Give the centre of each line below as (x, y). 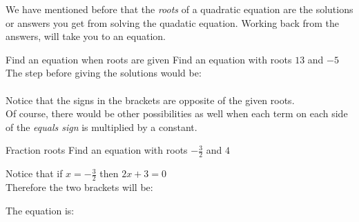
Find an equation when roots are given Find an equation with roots (149, 59)
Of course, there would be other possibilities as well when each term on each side (177, 113)
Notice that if (34, 173)
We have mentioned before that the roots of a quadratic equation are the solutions (179, 9)
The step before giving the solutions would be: (104, 73)
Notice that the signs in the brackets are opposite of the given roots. (150, 100)
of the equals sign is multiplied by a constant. (101, 127)
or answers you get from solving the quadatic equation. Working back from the (173, 22)
